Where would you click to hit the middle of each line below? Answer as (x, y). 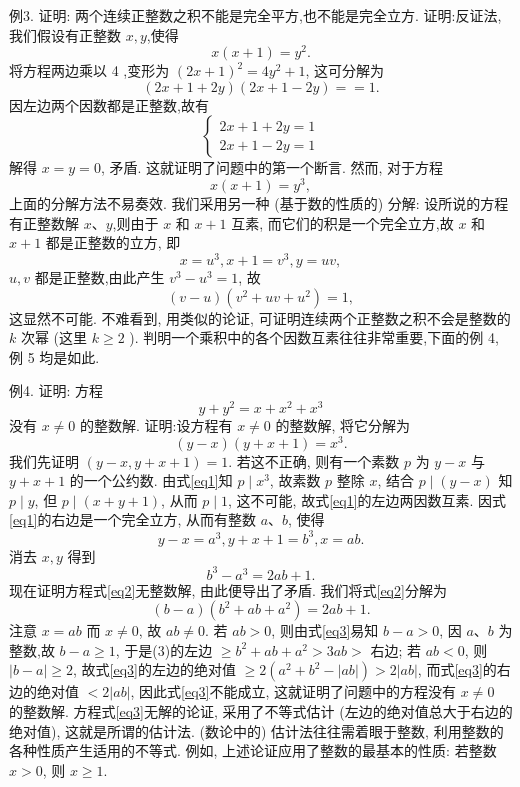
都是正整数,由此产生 (99, 276)
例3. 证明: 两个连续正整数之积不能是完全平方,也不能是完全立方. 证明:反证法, (255, 15)
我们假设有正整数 (65, 34)
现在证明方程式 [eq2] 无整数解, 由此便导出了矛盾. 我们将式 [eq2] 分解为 (228, 589)
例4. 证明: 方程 (56, 390)
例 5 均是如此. (54, 356)
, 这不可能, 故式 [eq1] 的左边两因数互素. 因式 (367, 499)
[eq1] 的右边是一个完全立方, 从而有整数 (132, 519)
